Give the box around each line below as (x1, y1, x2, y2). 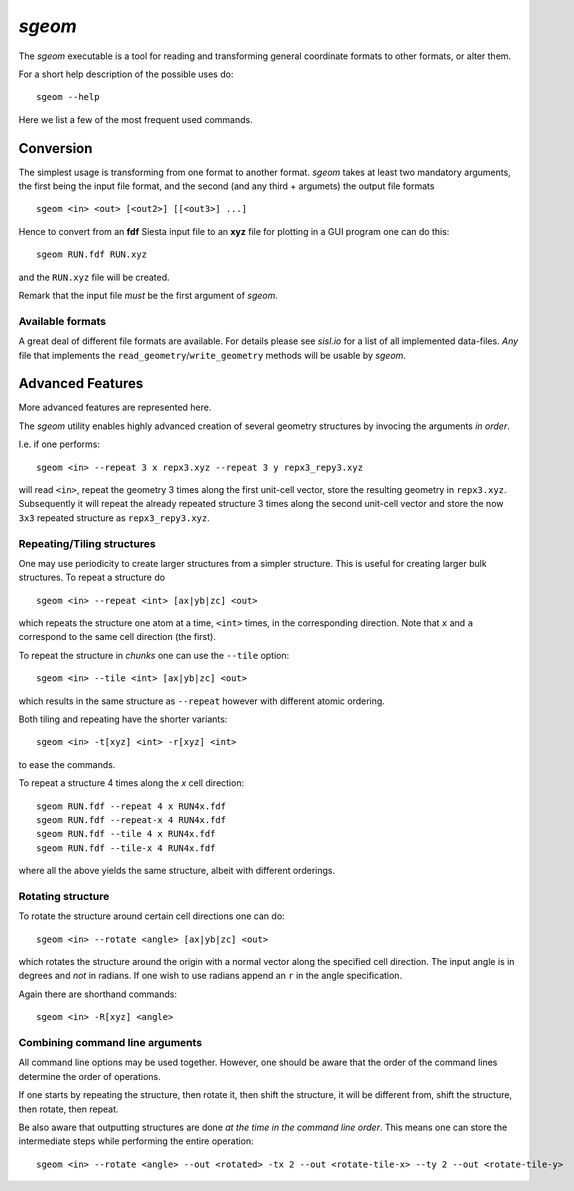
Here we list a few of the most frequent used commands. (18, 113, 254, 125)
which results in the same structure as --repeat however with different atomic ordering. (18, 695, 385, 707)
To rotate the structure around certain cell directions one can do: (18, 910, 285, 922)
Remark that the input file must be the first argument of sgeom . (18, 289, 279, 301)
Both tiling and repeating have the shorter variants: (18, 713, 228, 725)
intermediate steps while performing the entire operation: (18, 1135, 254, 1147)
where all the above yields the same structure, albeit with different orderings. (18, 865, 335, 877)
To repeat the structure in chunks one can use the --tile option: (18, 649, 290, 661)
